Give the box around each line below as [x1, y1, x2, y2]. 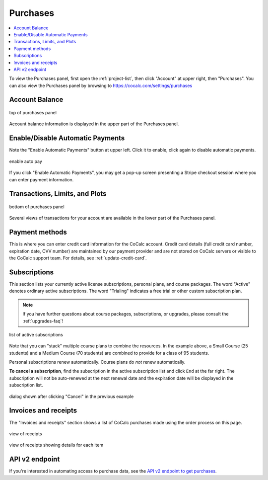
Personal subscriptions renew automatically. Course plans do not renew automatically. [9, 359, 186, 365]
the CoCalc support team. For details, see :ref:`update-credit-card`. [9, 255, 147, 261]
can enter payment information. [9, 176, 74, 182]
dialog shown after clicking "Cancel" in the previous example [9, 393, 134, 400]
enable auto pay [9, 158, 42, 164]
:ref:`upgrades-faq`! [22, 318, 64, 324]
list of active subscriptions [9, 331, 63, 337]
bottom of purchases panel [9, 204, 65, 210]
